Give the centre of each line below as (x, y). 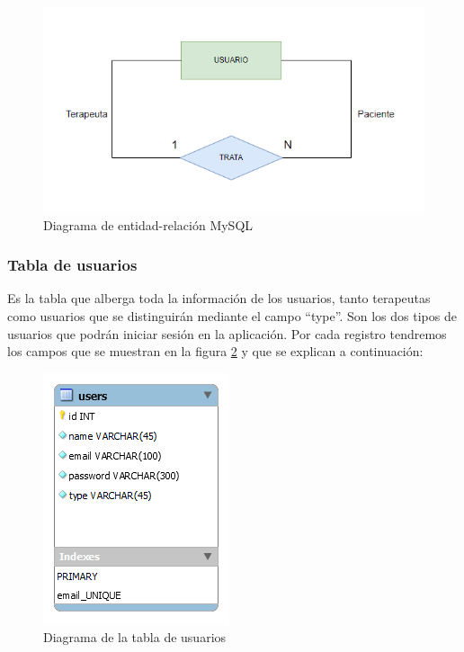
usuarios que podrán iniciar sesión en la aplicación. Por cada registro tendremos (227, 333)
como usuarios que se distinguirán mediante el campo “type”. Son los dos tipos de (232, 316)
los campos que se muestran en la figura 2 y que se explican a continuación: (215, 351)
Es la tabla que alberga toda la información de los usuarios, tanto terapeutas (219, 298)
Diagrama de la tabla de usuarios (135, 637)
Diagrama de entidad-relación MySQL (148, 224)
